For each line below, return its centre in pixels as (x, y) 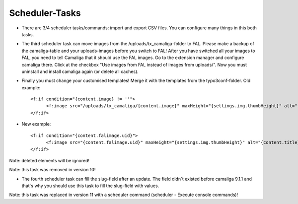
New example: (36, 124)
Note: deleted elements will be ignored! (49, 160)
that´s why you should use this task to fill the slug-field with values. (90, 186)
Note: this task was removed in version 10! (52, 170)
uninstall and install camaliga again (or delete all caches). (80, 71)
